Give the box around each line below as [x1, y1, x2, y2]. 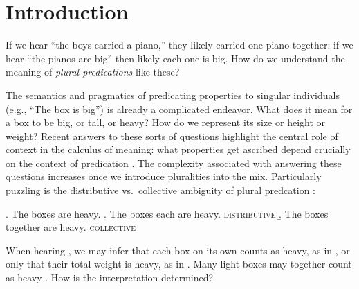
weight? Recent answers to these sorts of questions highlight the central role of [6, 128, 338, 143]
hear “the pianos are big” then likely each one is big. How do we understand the [6, 51, 345, 65]
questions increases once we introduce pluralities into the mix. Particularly [6, 169, 322, 184]
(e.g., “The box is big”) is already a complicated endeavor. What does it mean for [6, 101, 353, 116]
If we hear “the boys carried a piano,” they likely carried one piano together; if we [6, 37, 353, 52]
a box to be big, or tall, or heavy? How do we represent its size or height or [6, 115, 326, 130]
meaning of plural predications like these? [6, 64, 180, 79]
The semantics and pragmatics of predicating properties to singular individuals [6, 87, 340, 102]
